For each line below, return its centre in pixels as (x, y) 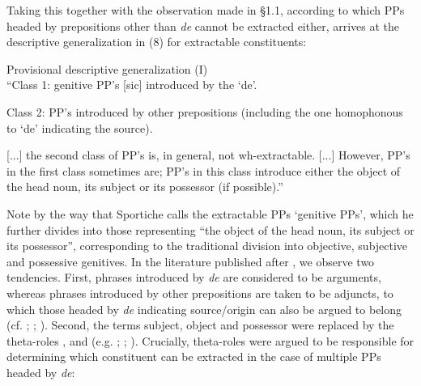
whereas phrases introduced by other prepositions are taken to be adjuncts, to (200, 293)
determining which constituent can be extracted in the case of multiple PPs (194, 356)
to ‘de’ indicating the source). (80, 127)
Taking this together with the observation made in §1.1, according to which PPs (206, 10)
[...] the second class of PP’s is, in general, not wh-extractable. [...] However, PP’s (208, 155)
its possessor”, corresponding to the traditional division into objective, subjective (207, 246)
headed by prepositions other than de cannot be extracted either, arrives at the (203, 25)
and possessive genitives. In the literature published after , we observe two (191, 261)
